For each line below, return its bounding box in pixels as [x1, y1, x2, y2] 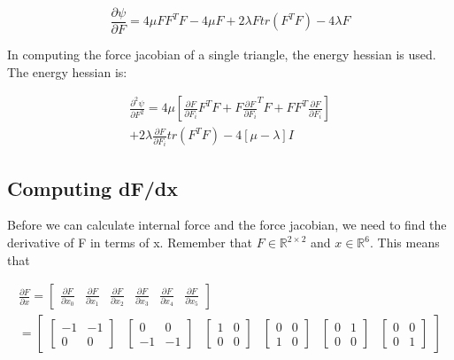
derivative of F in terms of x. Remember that [7, 233, 253, 252]
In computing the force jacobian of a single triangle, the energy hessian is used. [7, 45, 436, 64]
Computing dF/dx [7, 174, 178, 201]
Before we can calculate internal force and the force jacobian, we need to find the [7, 215, 447, 234]
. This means [369, 233, 440, 252]
